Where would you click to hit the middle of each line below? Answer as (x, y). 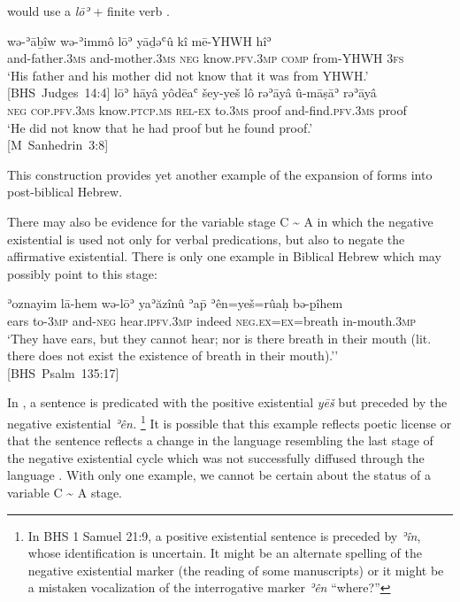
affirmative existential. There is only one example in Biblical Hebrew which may (224, 256)
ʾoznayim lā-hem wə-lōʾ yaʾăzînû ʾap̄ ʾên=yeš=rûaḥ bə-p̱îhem (175, 303)
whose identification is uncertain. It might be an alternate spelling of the (225, 553)
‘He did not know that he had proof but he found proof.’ (160, 127)
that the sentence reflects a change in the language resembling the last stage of (220, 440)
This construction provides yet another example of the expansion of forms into (220, 174)
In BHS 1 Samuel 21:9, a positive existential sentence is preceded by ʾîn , (224, 535)
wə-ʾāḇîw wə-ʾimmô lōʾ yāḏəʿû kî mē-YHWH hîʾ (139, 40)
